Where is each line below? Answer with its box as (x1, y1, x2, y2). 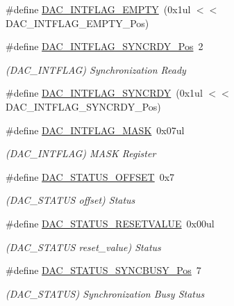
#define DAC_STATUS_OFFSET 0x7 (6, 169, 175, 184)
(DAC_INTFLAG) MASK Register (6, 146, 156, 161)
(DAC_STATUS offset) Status (6, 193, 135, 207)
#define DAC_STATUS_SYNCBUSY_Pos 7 (6, 263, 201, 277)
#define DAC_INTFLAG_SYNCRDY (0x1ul (6, 86, 203, 100)
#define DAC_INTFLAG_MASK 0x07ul (6, 122, 185, 137)
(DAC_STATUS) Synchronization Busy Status (6, 286, 205, 300)
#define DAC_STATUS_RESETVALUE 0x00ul (6, 216, 215, 230)
